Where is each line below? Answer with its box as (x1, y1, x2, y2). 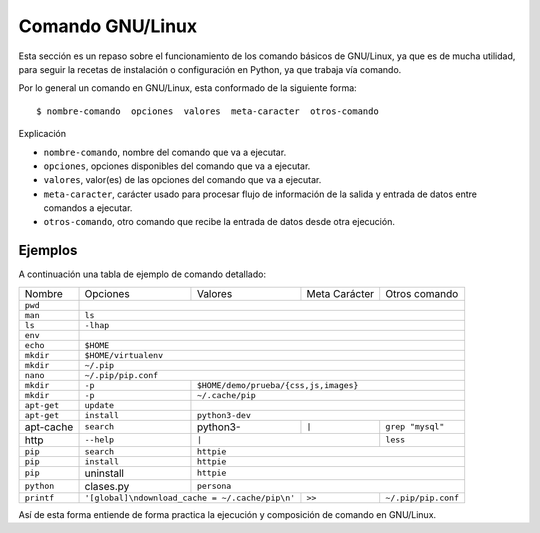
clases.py (84, 479, 130, 493)
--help (84, 435, 115, 445)
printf (24, 492, 55, 503)
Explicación (18, 128, 67, 140)
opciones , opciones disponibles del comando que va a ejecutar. (43, 160, 311, 172)
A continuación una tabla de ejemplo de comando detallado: (18, 268, 267, 280)
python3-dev (196, 410, 252, 420)
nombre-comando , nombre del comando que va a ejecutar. (43, 146, 287, 158)
